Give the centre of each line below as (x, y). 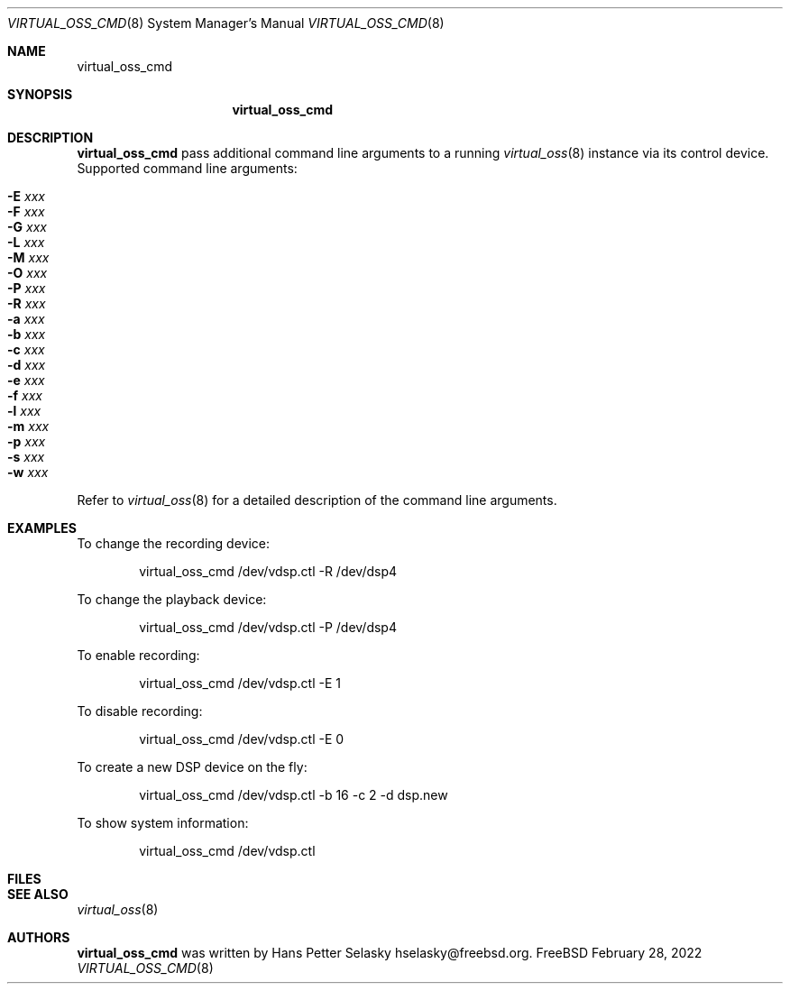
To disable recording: (140, 711)
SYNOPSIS (40, 94)
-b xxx (27, 334)
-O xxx (28, 273)
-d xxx (27, 365)
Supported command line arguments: (187, 168)
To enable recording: (138, 655)
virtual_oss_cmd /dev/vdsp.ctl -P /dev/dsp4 (268, 627)
